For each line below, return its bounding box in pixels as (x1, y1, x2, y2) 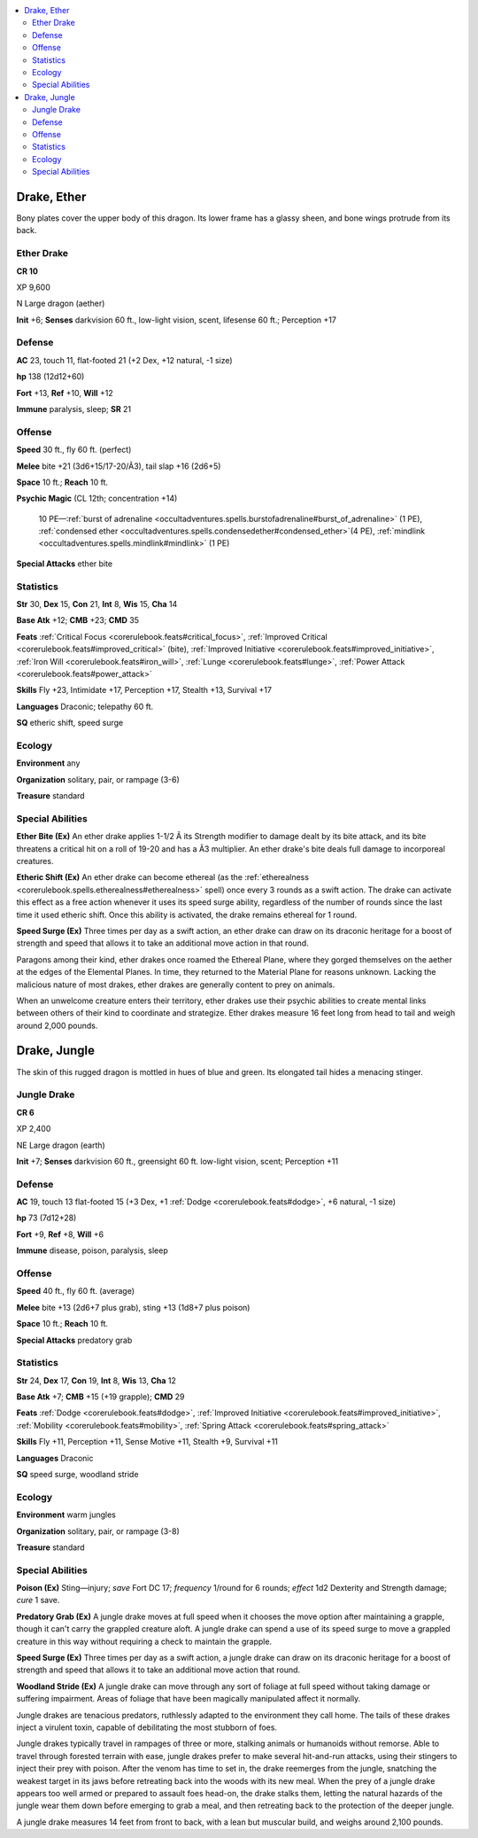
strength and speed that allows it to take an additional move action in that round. (16, 938, 309, 948)
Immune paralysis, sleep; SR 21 (16, 404, 132, 414)
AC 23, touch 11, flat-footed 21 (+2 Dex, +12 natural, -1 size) (16, 354, 234, 365)
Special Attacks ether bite (16, 558, 113, 569)
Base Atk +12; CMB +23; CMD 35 (16, 615, 140, 626)
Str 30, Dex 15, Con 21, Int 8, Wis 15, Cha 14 (16, 599, 178, 610)
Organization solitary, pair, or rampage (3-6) (16, 774, 181, 784)
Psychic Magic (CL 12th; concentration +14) (16, 493, 178, 504)
